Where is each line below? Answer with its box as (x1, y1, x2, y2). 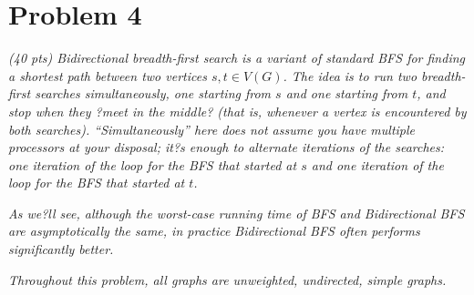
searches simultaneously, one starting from (35, 84, 272, 103)
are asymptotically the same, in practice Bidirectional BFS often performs (8, 221, 420, 240)
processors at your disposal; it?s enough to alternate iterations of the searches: (8, 137, 445, 157)
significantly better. (8, 239, 114, 259)
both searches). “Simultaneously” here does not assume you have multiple (8, 119, 416, 138)
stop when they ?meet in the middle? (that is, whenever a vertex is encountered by (8, 101, 467, 120)
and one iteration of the (311, 155, 444, 174)
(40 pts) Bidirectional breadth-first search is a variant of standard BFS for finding (8, 48, 466, 67)
